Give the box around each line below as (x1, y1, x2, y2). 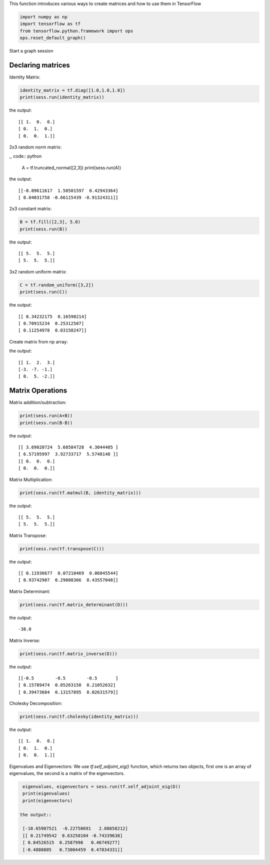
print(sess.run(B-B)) (19, 420, 73, 425)
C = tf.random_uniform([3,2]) (19, 282, 94, 287)
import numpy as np (19, 14, 67, 19)
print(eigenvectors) (22, 797, 73, 803)
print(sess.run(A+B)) (19, 413, 73, 418)
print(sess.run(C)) (19, 289, 67, 295)
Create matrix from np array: (9, 338, 68, 344)
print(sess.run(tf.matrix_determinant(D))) (19, 601, 128, 607)
